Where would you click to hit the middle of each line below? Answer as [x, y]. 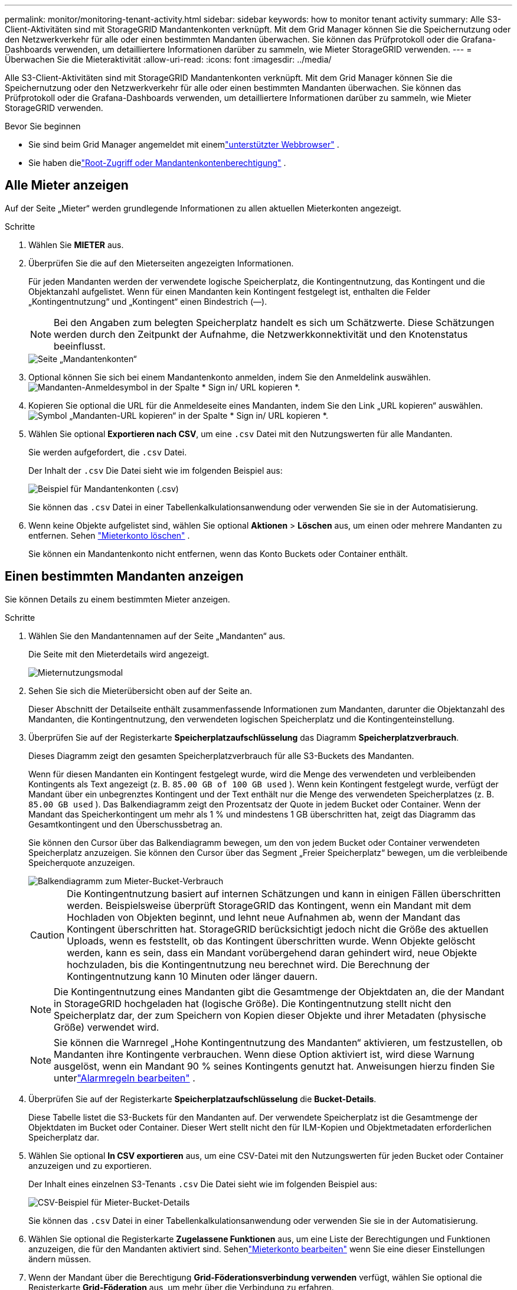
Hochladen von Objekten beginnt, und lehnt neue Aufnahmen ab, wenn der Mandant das [264, 917]
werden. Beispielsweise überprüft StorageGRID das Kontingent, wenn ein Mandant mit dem [269, 905]
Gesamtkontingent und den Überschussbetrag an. [125, 824]
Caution [48, 935]
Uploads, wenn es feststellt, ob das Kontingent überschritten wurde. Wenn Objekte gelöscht [271, 941]
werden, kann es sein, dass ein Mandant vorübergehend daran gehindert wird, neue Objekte [272, 952]
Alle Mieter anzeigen [67, 185]
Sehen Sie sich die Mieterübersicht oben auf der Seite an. [140, 690]
